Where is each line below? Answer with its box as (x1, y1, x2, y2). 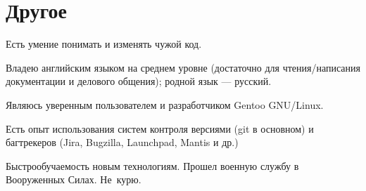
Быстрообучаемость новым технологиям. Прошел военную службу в (6, 158, 299, 173)
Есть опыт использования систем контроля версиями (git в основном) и (6, 121, 314, 136)
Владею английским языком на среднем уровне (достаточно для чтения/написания (6, 60, 360, 74)
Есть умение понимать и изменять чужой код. (6, 37, 202, 51)
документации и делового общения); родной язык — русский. (6, 74, 272, 88)
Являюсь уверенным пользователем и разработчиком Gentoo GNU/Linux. (6, 97, 324, 112)
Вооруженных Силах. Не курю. (6, 172, 141, 187)
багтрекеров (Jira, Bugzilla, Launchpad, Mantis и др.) (6, 135, 239, 150)
